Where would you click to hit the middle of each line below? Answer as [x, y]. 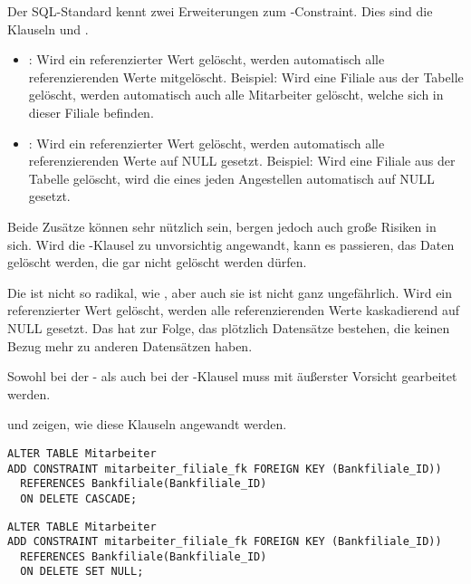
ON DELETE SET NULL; [82, 572]
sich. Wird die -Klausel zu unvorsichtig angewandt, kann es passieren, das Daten [231, 244]
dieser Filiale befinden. [91, 112]
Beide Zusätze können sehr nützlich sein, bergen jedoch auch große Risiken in [222, 226]
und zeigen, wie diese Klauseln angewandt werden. [147, 424]
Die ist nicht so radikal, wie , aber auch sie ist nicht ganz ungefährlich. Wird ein [230, 292]
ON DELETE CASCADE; [79, 498]
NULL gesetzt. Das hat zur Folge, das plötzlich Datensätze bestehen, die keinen [229, 327]
